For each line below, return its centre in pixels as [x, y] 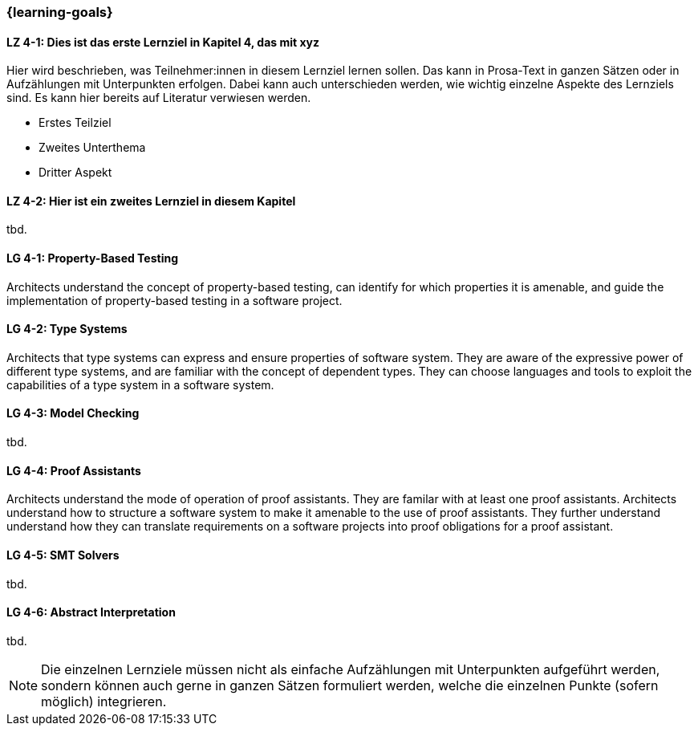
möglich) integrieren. [104, 701]
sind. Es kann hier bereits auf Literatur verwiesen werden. [159, 98]
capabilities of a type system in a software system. [140, 384]
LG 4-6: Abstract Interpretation [91, 612]
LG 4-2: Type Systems [67, 329]
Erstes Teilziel [75, 123]
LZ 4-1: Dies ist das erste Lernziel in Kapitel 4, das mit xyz [163, 42]
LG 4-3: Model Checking [73, 413]
